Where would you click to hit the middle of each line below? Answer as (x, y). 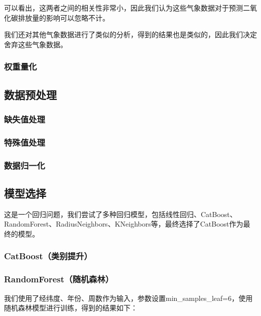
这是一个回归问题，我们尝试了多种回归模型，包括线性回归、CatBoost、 (120, 214)
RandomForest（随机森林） (59, 279)
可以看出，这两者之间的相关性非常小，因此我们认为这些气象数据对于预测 (123, 8)
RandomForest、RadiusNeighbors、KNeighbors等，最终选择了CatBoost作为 (124, 224)
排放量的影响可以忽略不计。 (63, 17)
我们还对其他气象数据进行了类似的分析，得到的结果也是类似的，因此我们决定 (130, 34)
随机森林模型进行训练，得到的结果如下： (71, 308)
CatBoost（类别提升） (48, 256)
